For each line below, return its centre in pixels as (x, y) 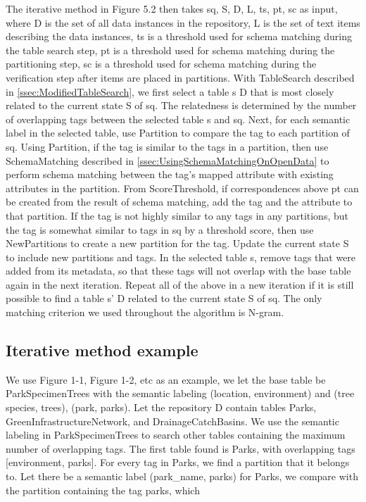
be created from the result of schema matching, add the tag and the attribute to (179, 202)
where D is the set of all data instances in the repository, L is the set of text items (183, 22)
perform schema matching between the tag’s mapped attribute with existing (170, 174)
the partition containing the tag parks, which (103, 490)
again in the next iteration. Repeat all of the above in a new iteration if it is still (180, 284)
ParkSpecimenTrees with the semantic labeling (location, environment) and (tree (180, 393)
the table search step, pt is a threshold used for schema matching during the (170, 50)
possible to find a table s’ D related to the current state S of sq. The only (164, 298)
